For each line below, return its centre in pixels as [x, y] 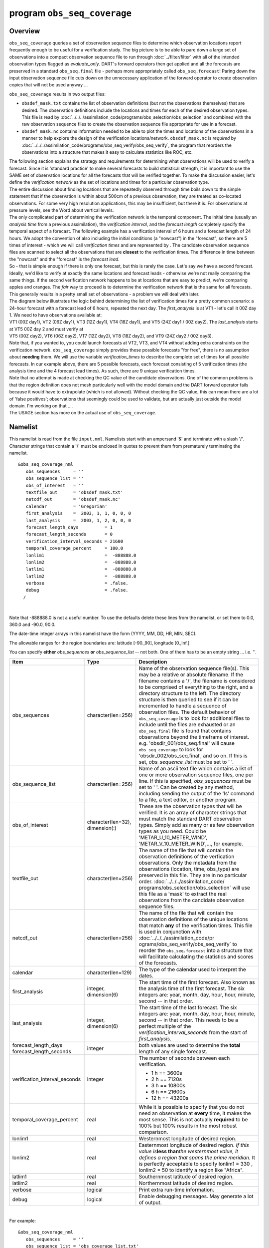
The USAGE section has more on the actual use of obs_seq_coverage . [83, 413]
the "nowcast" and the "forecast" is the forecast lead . [64, 259]
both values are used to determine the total [190, 1045]
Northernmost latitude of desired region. [186, 1183]
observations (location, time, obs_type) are [189, 869]
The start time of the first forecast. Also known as [197, 982]
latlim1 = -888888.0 [81, 569]
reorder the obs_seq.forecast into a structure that [196, 950]
